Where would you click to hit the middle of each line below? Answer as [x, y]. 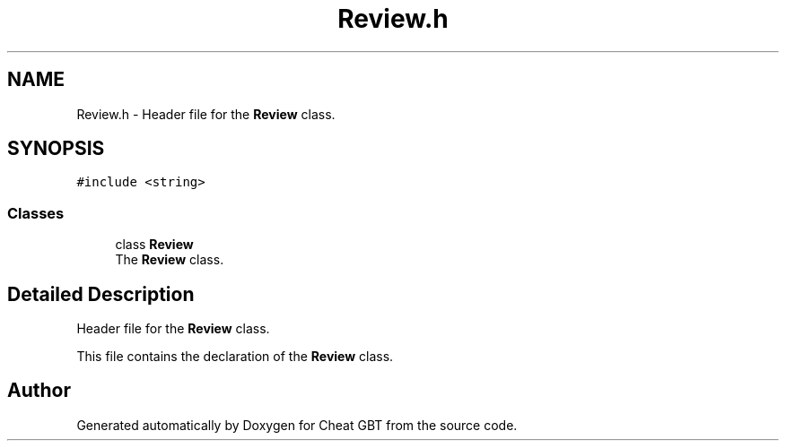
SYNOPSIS [56, 149]
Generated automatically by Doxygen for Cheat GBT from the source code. [297, 425]
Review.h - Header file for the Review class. [206, 114]
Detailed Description [101, 294]
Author [39, 391]
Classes [36, 213]
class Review [154, 245]
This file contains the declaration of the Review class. [235, 357]
